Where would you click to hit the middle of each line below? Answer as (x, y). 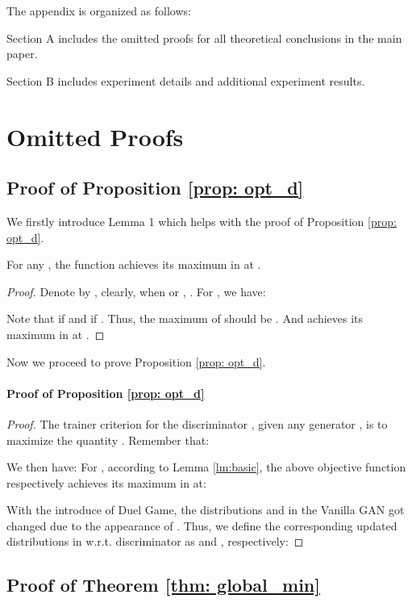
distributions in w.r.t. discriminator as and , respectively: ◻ (155, 541)
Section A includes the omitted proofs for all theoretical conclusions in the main (204, 38)
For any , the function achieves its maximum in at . (134, 264)
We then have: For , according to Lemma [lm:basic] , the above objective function (206, 467)
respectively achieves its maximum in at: (106, 482)
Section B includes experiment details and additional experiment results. (186, 80)
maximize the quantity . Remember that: (108, 440)
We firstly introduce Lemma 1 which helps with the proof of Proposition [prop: (202, 221)
